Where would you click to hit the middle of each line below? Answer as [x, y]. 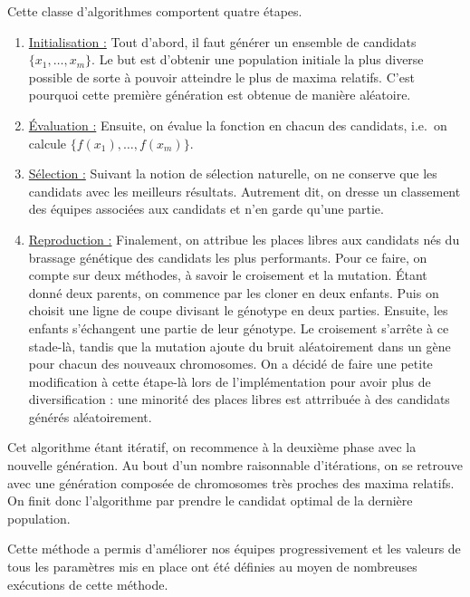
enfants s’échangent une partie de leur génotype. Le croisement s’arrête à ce [239, 327]
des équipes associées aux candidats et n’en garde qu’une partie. [206, 209]
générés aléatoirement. [90, 416]
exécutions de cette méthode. [88, 584]
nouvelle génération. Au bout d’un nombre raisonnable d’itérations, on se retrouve [235, 465]
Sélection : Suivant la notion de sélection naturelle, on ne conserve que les [233, 173]
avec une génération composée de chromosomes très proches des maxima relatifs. [231, 482]
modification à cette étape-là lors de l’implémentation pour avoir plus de [230, 381]
